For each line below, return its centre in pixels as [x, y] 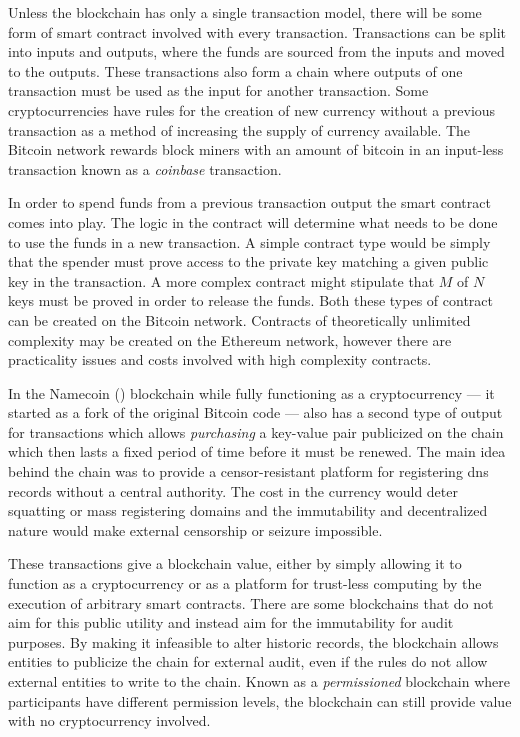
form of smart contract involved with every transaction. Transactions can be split [257, 31]
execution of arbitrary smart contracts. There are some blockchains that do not [251, 602]
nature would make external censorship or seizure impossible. [195, 529]
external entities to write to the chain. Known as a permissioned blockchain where [259, 681]
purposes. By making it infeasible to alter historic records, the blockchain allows [253, 641]
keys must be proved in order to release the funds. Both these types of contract [250, 300]
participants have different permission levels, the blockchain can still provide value [260, 700]
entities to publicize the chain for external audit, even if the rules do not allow [248, 661]
